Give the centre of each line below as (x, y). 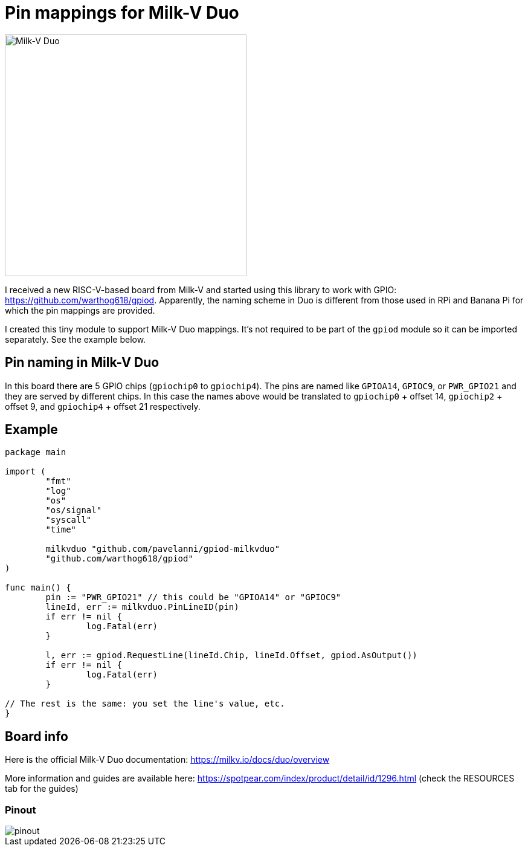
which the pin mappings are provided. (80, 310)
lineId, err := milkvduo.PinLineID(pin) (142, 607)
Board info (37, 736)
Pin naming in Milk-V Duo (82, 363)
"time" (61, 530)
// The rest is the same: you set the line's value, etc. (145, 704)
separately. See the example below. (76, 339)
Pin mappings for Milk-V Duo (122, 13)
